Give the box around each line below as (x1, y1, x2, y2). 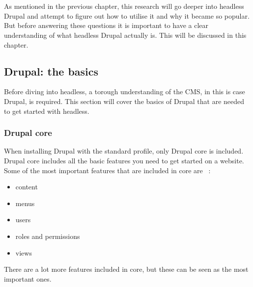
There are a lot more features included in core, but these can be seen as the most (4, 264, 249, 274)
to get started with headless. (4, 105, 89, 116)
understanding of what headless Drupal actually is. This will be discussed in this (4, 29, 247, 40)
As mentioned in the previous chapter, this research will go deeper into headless (4, 1, 244, 11)
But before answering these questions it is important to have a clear (4, 20, 209, 30)
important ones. (4, 273, 52, 284)
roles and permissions (15, 231, 80, 241)
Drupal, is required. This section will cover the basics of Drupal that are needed (4, 96, 245, 106)
